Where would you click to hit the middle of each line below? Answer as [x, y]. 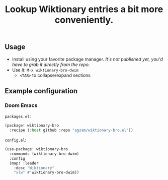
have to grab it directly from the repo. [51, 65]
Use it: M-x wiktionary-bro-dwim [45, 70]
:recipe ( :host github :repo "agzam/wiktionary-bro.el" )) [71, 130]
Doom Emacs [21, 105]
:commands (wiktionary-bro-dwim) [44, 154]
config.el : [16, 140]
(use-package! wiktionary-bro [36, 149]
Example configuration [41, 91]
